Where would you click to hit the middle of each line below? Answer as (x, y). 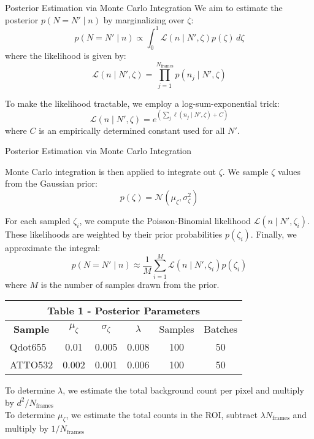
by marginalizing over (144, 19)
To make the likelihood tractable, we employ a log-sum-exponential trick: (142, 103)
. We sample (245, 171)
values (289, 171)
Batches (221, 329)
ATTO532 (32, 365)
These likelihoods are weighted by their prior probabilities (114, 234)
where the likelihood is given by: (66, 56)
